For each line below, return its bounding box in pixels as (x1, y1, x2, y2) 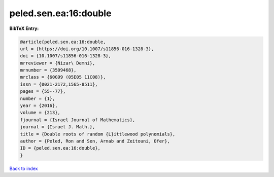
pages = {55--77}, (20, 89, 66, 94)
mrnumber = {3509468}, (20, 67, 77, 73)
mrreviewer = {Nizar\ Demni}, (20, 60, 95, 66)
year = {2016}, (20, 103, 58, 109)
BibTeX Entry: (9, 25, 39, 31)
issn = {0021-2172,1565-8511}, (20, 81, 98, 87)
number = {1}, (20, 95, 55, 101)
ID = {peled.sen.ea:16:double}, (20, 145, 101, 151)
